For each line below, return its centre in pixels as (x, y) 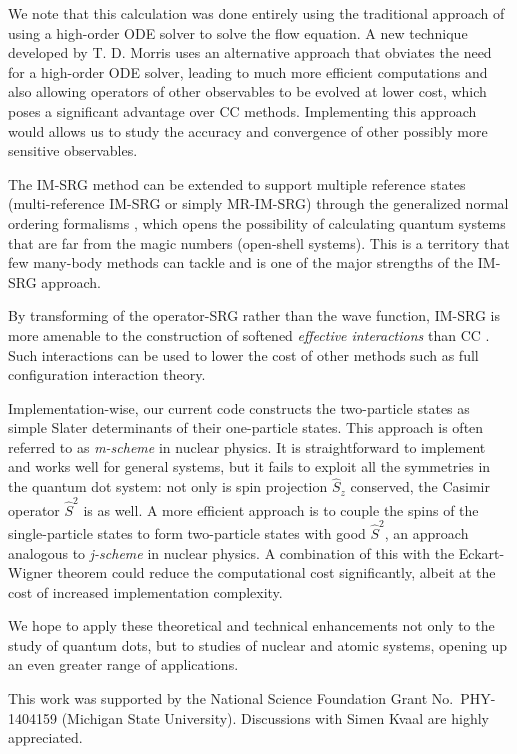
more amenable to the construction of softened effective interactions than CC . (249, 334)
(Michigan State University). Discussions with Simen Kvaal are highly (275, 717)
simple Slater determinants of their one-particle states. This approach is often (246, 427)
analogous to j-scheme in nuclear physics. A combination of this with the (231, 552)
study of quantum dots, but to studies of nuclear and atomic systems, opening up (258, 644)
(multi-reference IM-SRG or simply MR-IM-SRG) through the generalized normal (258, 203)
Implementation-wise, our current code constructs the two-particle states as (239, 407)
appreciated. (45, 737)
